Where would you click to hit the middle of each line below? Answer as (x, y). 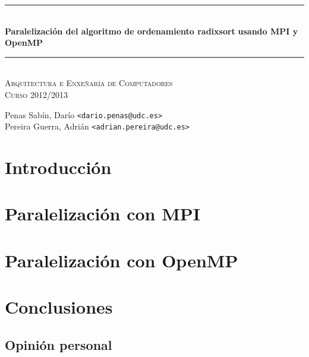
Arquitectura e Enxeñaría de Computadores (89, 83)
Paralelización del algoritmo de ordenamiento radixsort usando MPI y (152, 31)
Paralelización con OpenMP (122, 260)
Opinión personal (59, 344)
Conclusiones (59, 307)
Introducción (58, 167)
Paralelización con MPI (103, 214)
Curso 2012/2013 (36, 94)
